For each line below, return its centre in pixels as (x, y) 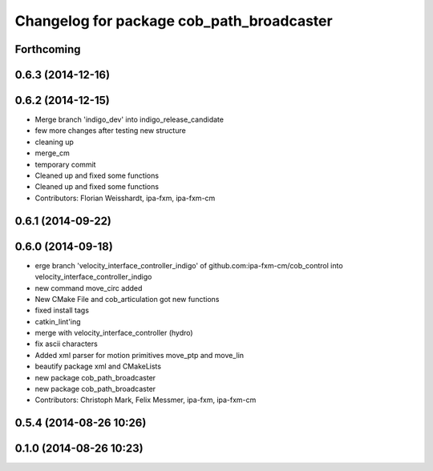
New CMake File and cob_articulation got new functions (127, 299)
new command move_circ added (89, 288)
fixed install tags (62, 310)
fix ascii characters (66, 344)
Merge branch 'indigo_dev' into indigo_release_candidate (129, 119)
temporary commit (65, 164)
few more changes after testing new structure (110, 131)
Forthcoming (48, 49)
